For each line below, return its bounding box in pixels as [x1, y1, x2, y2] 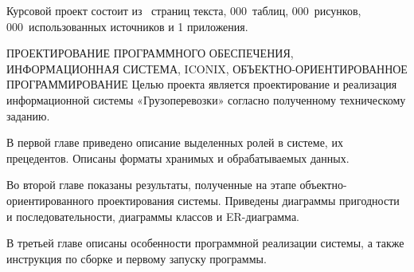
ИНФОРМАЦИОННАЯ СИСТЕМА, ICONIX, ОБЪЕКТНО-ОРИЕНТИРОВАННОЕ [6, 60, 408, 77]
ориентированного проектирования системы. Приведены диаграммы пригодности [6, 191, 400, 208]
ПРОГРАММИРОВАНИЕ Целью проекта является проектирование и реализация [6, 76, 397, 93]
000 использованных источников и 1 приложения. [6, 18, 248, 34]
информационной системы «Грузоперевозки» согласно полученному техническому [6, 91, 406, 108]
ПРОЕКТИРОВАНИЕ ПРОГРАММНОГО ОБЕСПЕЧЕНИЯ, [6, 45, 294, 61]
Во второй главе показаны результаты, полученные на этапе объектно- [6, 176, 347, 193]
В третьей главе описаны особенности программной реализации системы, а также [6, 235, 404, 251]
